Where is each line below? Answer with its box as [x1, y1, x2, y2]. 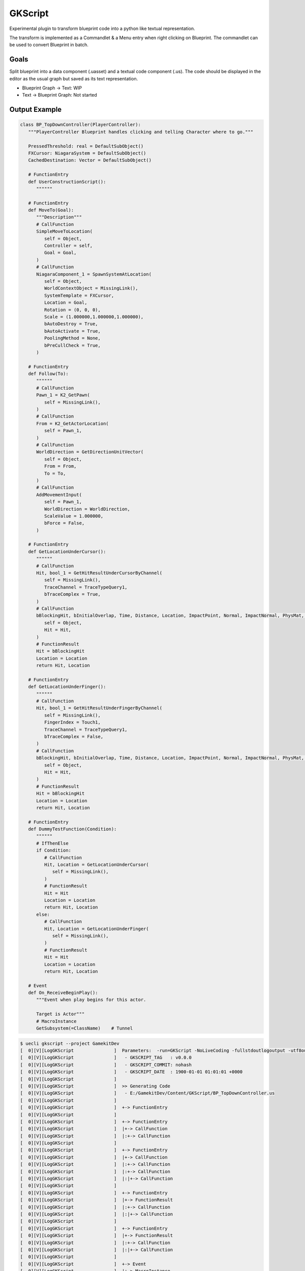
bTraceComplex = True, [44, 591, 101, 597]
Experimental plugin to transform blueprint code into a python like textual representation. [9, 25, 195, 32]
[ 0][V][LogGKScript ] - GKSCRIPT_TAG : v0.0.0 [20, 1055, 192, 1061]
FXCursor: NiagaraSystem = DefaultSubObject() [28, 150, 146, 156]
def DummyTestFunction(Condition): [28, 826, 117, 832]
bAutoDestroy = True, [44, 321, 99, 327]
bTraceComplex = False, [44, 734, 104, 739]
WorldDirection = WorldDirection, [44, 506, 131, 512]
